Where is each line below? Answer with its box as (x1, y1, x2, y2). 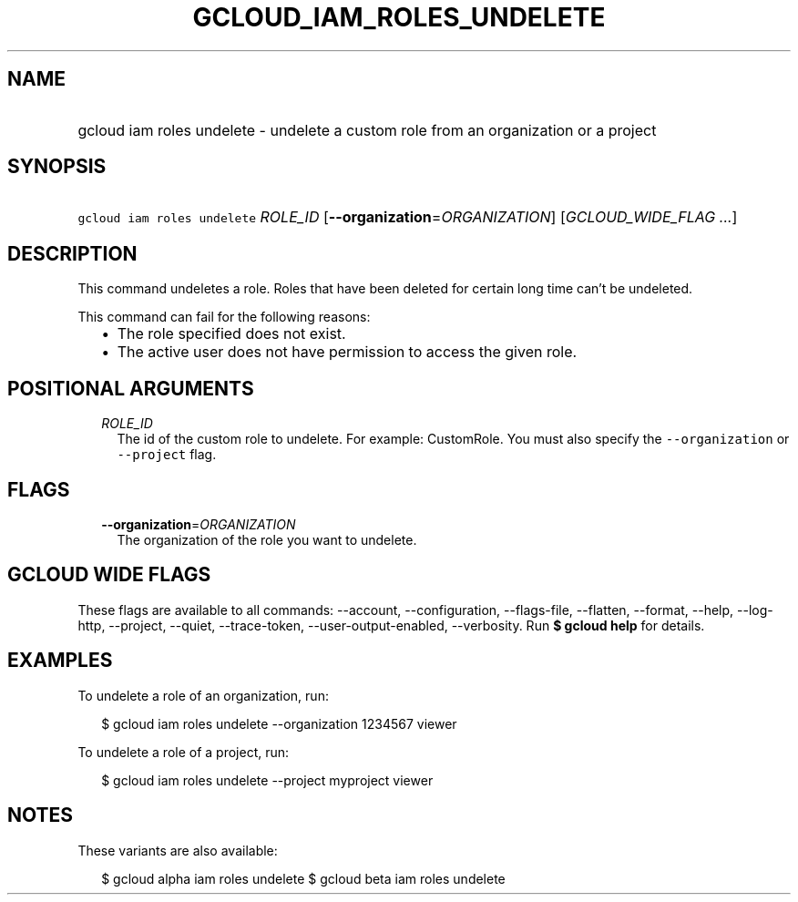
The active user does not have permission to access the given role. (117, 343, 578, 362)
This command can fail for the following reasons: (77, 309, 371, 325)
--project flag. (117, 446, 217, 463)
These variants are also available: (77, 842, 278, 858)
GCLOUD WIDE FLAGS (7, 563, 211, 587)
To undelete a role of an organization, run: (77, 687, 329, 703)
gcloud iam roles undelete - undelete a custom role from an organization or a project (77, 120, 657, 139)
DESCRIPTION (7, 241, 138, 265)
